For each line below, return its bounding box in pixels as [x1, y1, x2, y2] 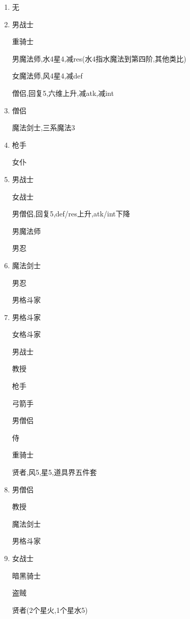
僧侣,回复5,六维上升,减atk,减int [12, 87, 114, 98]
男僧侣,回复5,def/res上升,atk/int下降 [12, 208, 130, 219]
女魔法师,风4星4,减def [12, 70, 83, 81]
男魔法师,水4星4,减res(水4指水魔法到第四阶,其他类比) [12, 53, 186, 64]
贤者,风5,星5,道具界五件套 [12, 467, 97, 477]
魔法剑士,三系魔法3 [12, 122, 75, 133]
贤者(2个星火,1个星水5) [12, 604, 88, 615]
